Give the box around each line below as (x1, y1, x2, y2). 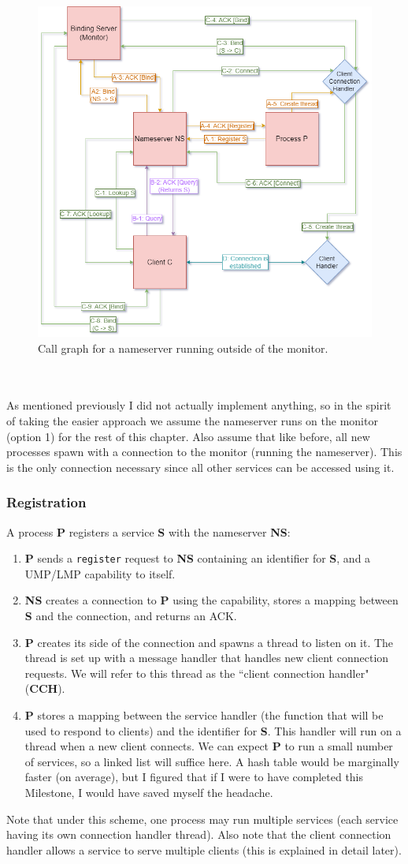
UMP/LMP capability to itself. (24, 565, 176, 582)
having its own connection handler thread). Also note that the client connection (6, 826, 391, 843)
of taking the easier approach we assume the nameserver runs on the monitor (6, 412, 378, 428)
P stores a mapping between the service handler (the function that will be (24, 706, 384, 723)
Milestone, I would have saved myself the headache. (24, 784, 273, 800)
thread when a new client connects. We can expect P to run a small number (24, 738, 393, 754)
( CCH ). (24, 680, 65, 697)
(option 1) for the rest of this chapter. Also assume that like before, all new (6, 428, 370, 444)
